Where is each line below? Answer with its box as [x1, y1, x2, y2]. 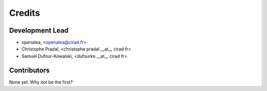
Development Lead [9, 26, 69, 35]
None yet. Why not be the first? [9, 79, 73, 85]
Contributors [9, 66, 50, 74]
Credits [9, 7, 41, 18]
